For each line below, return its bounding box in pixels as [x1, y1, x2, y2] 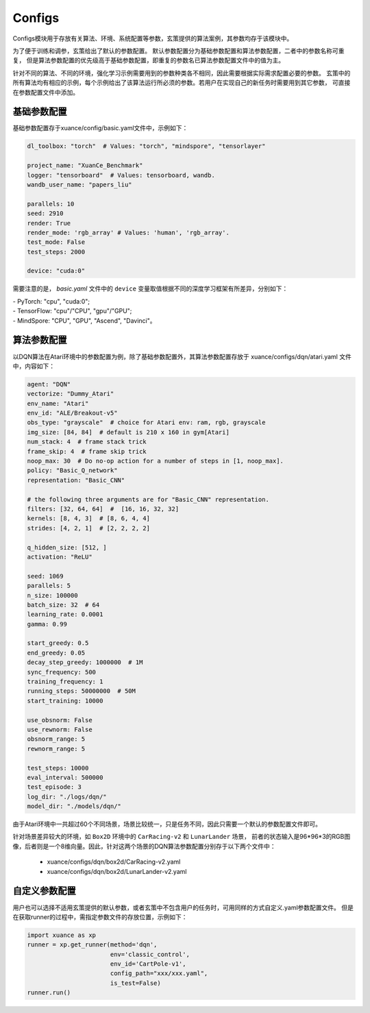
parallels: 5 [27, 582, 71, 589]
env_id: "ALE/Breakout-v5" [27, 409, 118, 417]
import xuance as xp [27, 931, 96, 939]
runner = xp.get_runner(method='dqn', [27, 941, 158, 949]
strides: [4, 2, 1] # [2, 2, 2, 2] [27, 524, 151, 532]
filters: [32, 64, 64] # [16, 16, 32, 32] [27, 504, 180, 513]
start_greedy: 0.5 [27, 639, 89, 647]
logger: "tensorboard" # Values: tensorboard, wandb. [27, 171, 215, 179]
